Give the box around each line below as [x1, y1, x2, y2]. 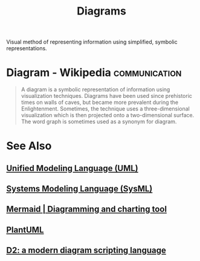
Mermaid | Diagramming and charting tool [6, 204, 167, 214]
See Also [6, 139, 52, 153]
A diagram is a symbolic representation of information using [21, 86, 170, 93]
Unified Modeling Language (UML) [6, 163, 139, 173]
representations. [6, 45, 47, 52]
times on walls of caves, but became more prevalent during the [21, 98, 179, 106]
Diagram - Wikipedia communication [6, 66, 182, 80]
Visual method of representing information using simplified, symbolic [6, 38, 178, 46]
